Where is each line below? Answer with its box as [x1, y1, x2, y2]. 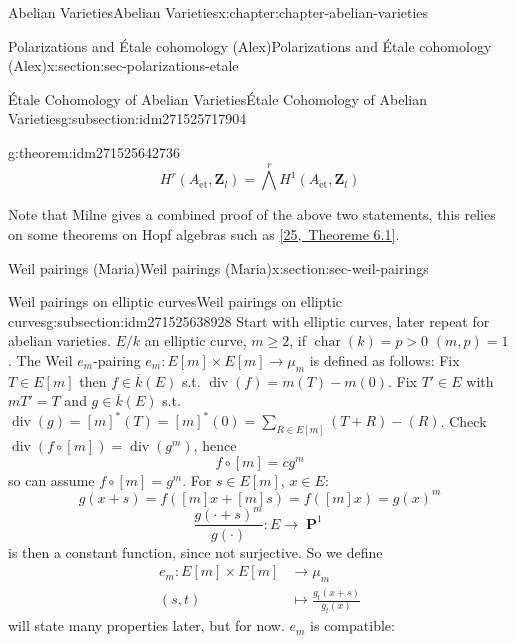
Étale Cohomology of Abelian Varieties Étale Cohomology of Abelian [8, 88, 427, 109]
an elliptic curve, [144, 330, 247, 351]
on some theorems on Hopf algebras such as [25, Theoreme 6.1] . [8, 223, 400, 244]
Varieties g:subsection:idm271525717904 [8, 108, 247, 129]
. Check [440, 410, 487, 431]
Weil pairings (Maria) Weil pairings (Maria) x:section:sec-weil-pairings [8, 257, 429, 278]
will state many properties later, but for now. [8, 615, 285, 636]
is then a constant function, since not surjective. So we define [8, 541, 383, 562]
